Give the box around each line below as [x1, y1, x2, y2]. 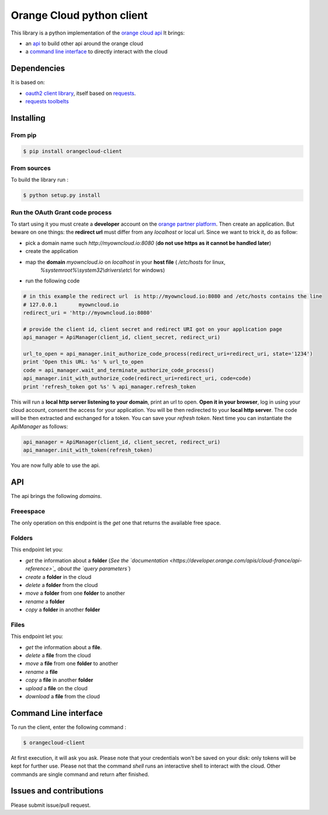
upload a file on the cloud [25, 684, 88, 691]
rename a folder [25, 598, 65, 605]
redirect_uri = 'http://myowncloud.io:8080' [23, 309, 153, 316]
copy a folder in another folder [25, 606, 101, 613]
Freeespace [11, 507, 46, 515]
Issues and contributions [11, 786, 103, 796]
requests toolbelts [25, 98, 70, 105]
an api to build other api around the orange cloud [25, 40, 143, 47]
